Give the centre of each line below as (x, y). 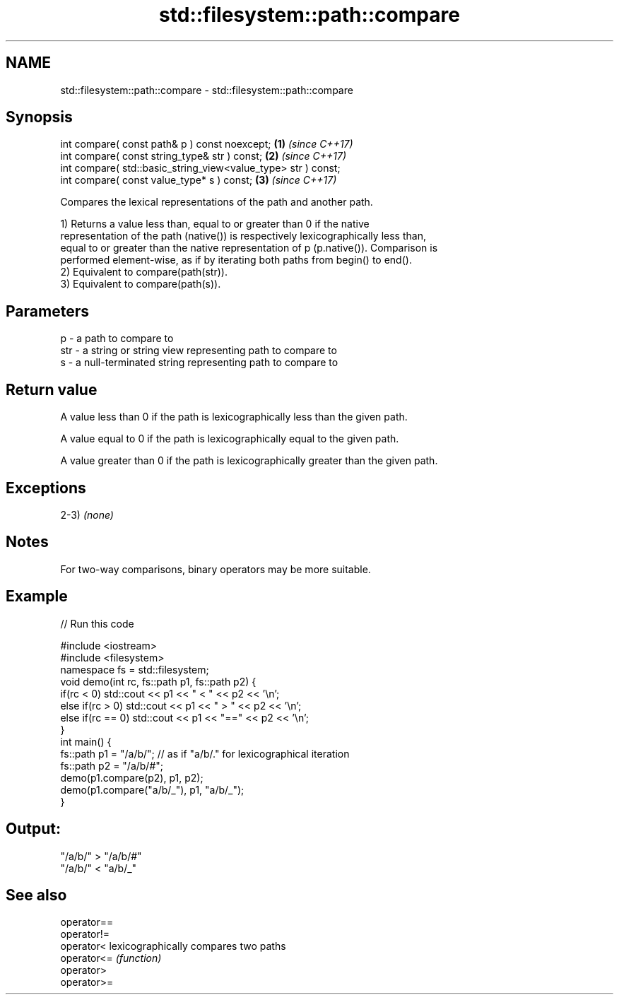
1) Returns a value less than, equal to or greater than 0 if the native (215, 224)
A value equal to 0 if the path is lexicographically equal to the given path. (230, 439)
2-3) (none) (87, 514)
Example (37, 596)
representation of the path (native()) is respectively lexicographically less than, (243, 236)
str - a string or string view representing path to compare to (199, 351)
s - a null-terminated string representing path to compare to (199, 363)
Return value (52, 389)
